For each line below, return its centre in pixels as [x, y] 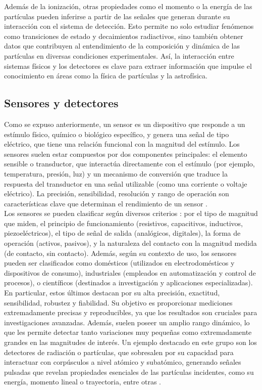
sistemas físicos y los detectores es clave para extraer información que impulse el [128, 66]
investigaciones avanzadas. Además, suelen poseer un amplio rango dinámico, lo [127, 322]
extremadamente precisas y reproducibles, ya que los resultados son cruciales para [131, 312]
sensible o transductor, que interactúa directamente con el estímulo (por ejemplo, [129, 164]
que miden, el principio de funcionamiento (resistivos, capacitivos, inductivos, [123, 223]
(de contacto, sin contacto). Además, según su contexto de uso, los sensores [120, 253]
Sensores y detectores [61, 103]
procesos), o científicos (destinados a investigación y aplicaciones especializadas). [128, 283]
